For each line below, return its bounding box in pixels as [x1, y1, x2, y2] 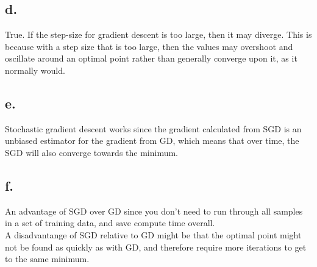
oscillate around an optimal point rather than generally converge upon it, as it [5, 52, 297, 65]
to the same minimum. [5, 252, 90, 265]
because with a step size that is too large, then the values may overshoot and [5, 40, 293, 52]
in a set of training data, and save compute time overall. [5, 216, 215, 229]
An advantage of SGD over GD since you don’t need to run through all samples [5, 204, 303, 217]
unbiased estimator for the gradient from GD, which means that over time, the [5, 134, 299, 147]
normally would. [5, 63, 65, 76]
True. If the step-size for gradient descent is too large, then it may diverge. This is [5, 28, 312, 41]
